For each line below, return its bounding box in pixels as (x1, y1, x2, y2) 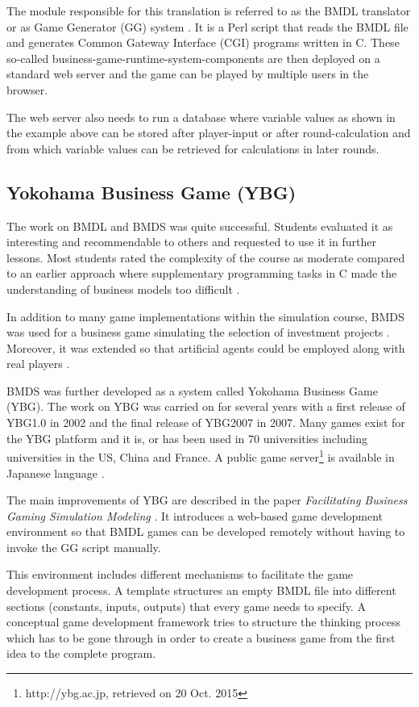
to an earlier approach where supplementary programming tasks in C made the (6, 265, 397, 282)
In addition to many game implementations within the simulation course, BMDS (6, 307, 404, 324)
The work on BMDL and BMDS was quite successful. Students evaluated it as (6, 217, 393, 234)
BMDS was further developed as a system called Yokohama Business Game (6, 382, 378, 399)
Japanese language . (6, 464, 105, 481)
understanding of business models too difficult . (6, 280, 240, 297)
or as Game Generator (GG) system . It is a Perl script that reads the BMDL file (6, 18, 409, 35)
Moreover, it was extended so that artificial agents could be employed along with (6, 339, 405, 356)
